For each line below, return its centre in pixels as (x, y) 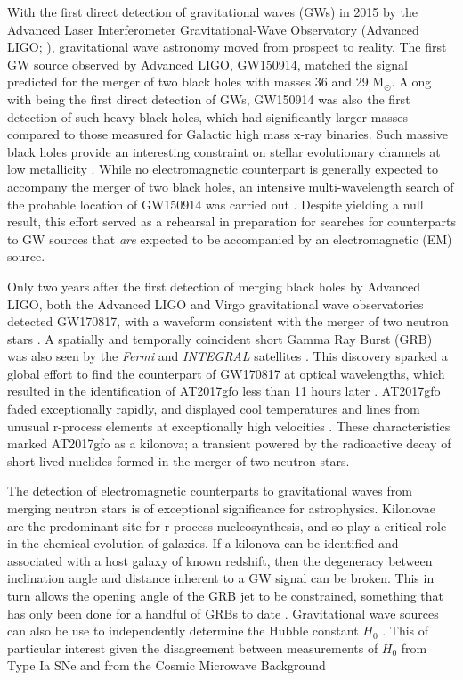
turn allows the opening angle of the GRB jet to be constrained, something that (226, 595)
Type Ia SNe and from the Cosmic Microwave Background (167, 665)
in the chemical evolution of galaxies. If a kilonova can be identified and (203, 543)
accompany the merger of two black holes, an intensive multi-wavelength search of (231, 186)
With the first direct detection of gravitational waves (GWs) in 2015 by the (212, 12)
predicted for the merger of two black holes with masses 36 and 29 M (196, 82)
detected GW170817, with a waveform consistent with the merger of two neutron (228, 321)
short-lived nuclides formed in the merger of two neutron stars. (179, 460)
